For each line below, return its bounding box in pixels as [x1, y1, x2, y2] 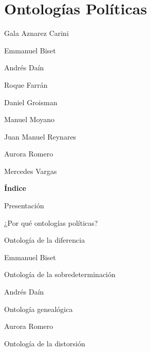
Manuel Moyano [4, 114, 55, 125]
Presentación [4, 200, 44, 211]
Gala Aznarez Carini [4, 28, 69, 38]
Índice [4, 183, 26, 193]
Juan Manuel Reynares [4, 131, 77, 142]
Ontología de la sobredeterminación [4, 269, 116, 280]
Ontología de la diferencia [4, 234, 85, 245]
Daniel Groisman [4, 96, 58, 107]
